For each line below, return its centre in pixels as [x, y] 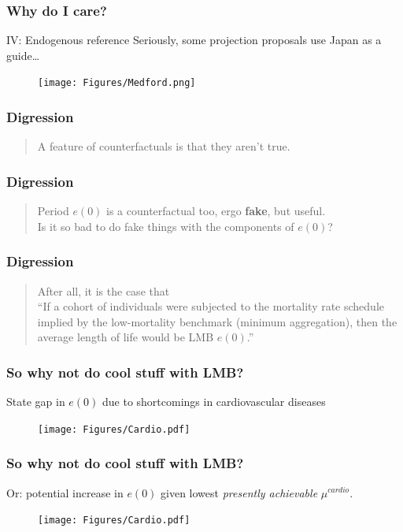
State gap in [36, 402]
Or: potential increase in [65, 492]
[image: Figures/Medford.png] [117, 83]
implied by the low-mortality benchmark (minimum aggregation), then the [217, 321]
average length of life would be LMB [126, 337]
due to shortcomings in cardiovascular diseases [214, 402]
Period [53, 211]
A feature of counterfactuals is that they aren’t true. [164, 146]
